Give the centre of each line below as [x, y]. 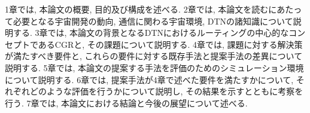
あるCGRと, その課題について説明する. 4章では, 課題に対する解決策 [170, 44]
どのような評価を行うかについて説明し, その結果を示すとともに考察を [166, 91]
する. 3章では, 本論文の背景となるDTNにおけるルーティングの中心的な [151, 33]
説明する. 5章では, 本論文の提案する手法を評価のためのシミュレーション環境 [154, 67]
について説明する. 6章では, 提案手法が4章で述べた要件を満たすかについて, [149, 79]
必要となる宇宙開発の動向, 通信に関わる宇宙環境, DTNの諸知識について [153, 21]
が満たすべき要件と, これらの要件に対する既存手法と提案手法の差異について [154, 56]
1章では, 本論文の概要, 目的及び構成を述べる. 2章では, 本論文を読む [137, 9]
